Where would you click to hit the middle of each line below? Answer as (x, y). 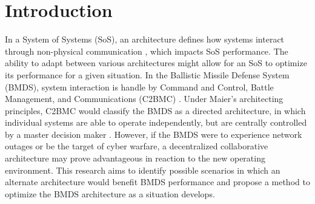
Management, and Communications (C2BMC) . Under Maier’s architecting (144, 99)
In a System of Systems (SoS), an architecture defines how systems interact (145, 39)
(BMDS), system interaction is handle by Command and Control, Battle (139, 87)
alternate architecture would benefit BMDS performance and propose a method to (157, 182)
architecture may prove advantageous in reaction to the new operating (135, 158)
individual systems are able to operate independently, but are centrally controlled (156, 122)
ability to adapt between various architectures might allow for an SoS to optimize (156, 63)
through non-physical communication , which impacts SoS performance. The (147, 51)
